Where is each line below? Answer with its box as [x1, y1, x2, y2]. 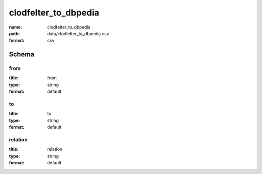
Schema [9, 50, 35, 58]
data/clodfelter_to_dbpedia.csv [47, 30, 109, 36]
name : [9, 24, 22, 30]
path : [9, 30, 20, 36]
